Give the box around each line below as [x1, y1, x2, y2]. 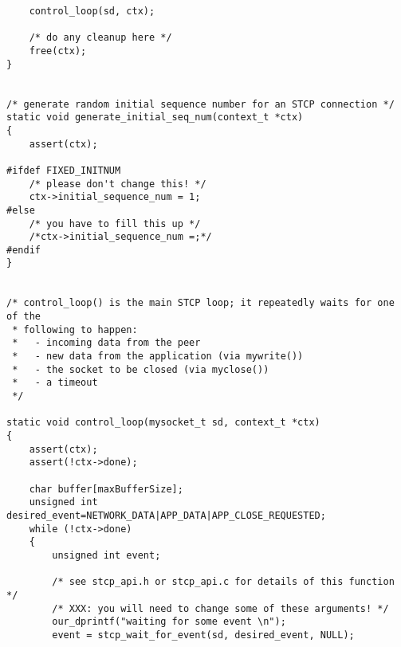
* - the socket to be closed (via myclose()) [12, 363, 269, 375]
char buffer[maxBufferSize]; [29, 483, 183, 495]
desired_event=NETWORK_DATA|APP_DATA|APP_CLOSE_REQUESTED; [6, 509, 326, 521]
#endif [6, 244, 41, 256]
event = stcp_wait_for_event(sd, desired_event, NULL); [52, 629, 355, 641]
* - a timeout [12, 377, 98, 389]
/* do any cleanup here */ [29, 32, 172, 44]
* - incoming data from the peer [12, 337, 201, 349]
